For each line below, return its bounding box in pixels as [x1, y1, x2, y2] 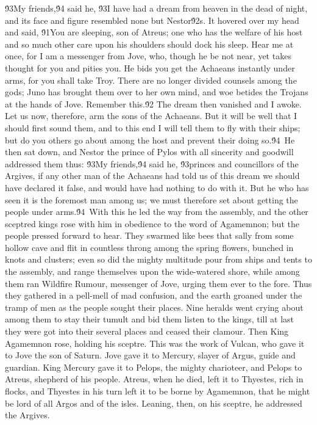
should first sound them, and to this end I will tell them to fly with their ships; [5, 121, 301, 134]
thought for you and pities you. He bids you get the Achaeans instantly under [5, 61, 295, 74]
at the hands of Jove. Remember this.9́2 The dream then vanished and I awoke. [5, 97, 302, 110]
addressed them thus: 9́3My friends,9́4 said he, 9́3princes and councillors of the [5, 157, 299, 170]
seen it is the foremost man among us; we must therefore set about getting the [5, 193, 298, 206]
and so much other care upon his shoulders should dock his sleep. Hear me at [5, 37, 294, 50]
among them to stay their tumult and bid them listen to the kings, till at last [5, 313, 294, 325]
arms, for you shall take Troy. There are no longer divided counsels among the [5, 73, 297, 86]
